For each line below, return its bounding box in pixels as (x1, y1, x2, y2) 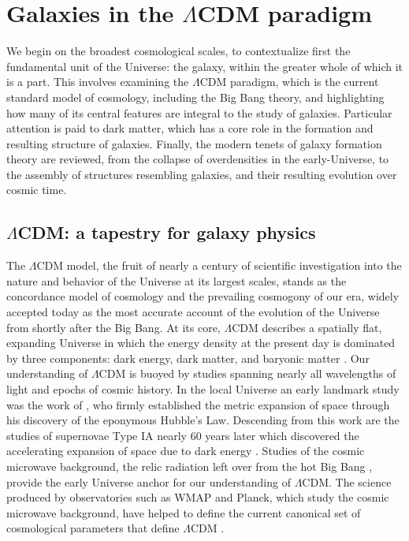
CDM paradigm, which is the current (199, 73, 379, 90)
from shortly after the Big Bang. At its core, (6, 319, 221, 335)
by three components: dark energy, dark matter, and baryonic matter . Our (6, 349, 370, 366)
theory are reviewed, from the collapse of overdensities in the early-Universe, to (6, 151, 389, 167)
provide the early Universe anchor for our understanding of (6, 473, 291, 490)
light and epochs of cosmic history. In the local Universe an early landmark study (6, 381, 400, 397)
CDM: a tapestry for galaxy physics (17, 220, 316, 244)
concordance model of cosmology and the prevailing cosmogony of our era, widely (6, 288, 400, 304)
